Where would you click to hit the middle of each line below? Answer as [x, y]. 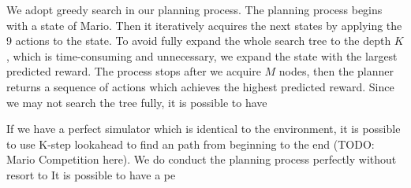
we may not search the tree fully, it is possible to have [137, 102]
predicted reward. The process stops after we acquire [134, 71]
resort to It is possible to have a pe [91, 174]
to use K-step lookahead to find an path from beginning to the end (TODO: [191, 144]
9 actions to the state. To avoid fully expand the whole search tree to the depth [199, 41]
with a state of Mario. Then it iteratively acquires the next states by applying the [204, 25]
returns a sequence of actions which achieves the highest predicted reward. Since [200, 86]
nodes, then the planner [336, 71]
